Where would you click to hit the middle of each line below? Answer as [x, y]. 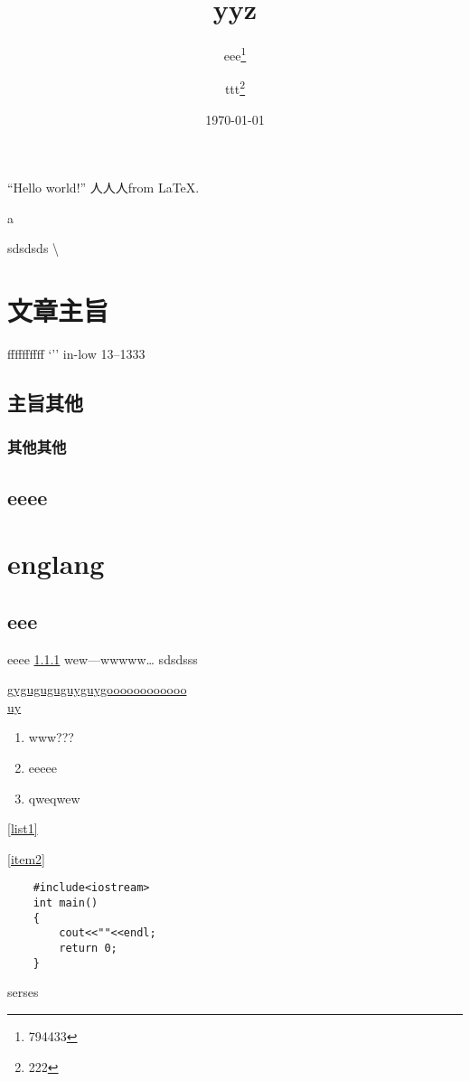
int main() [66, 903]
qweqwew [54, 798]
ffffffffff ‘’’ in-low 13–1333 [76, 354]
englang [56, 564]
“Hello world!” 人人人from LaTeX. [103, 188]
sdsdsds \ [33, 248]
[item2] [26, 858]
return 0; [88, 949]
